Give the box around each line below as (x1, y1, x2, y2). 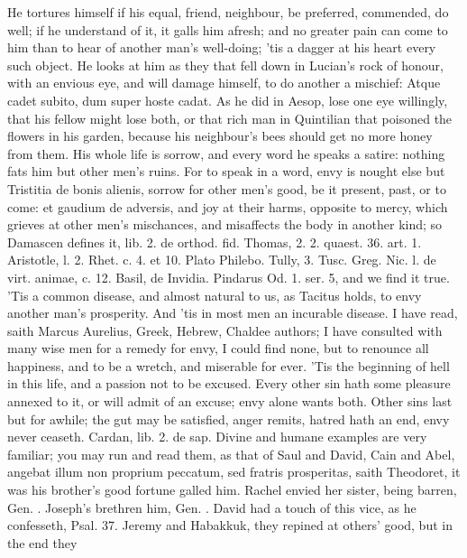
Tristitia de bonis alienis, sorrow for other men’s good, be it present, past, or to (7, 179, 446, 198)
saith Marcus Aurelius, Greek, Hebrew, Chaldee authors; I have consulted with (7, 321, 443, 339)
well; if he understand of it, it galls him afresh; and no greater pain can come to (7, 20, 448, 39)
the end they (7, 533, 78, 552)
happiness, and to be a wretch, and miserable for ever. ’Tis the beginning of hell (7, 356, 450, 375)
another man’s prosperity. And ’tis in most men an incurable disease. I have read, (7, 303, 458, 322)
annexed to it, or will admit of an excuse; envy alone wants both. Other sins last (7, 392, 453, 411)
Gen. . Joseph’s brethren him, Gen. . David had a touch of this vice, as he (7, 498, 417, 516)
